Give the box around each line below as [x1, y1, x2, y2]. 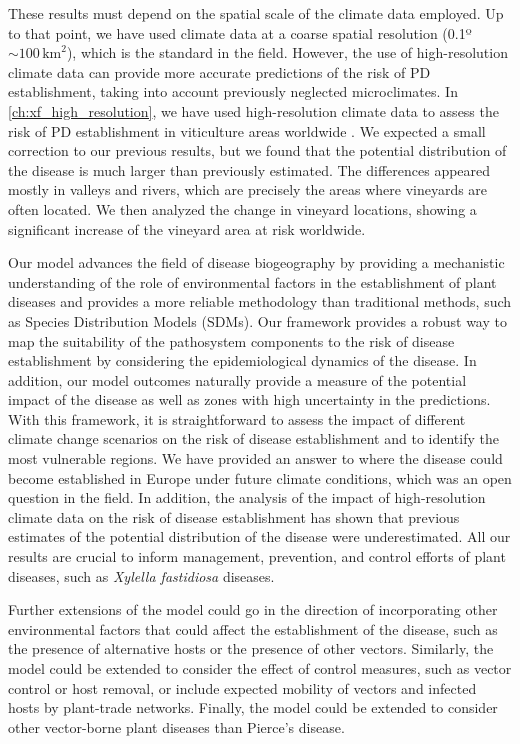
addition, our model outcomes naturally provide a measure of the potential [8, 369, 467, 390]
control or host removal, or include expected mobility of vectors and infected [8, 677, 477, 698]
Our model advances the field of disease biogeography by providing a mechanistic [8, 252, 505, 273]
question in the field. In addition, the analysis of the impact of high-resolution [8, 487, 486, 508]
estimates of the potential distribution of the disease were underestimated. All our [8, 526, 511, 547]
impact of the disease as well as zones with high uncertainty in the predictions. [8, 389, 491, 410]
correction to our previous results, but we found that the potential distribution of [8, 140, 507, 161]
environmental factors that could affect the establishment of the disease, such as [8, 618, 498, 639]
